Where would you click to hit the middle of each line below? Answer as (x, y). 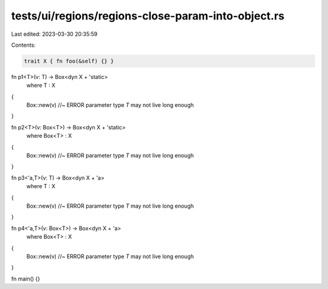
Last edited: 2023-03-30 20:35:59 (54, 34)
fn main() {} (26, 279)
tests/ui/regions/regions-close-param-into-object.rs (148, 16)
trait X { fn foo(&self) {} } (69, 61)
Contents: (23, 45)
